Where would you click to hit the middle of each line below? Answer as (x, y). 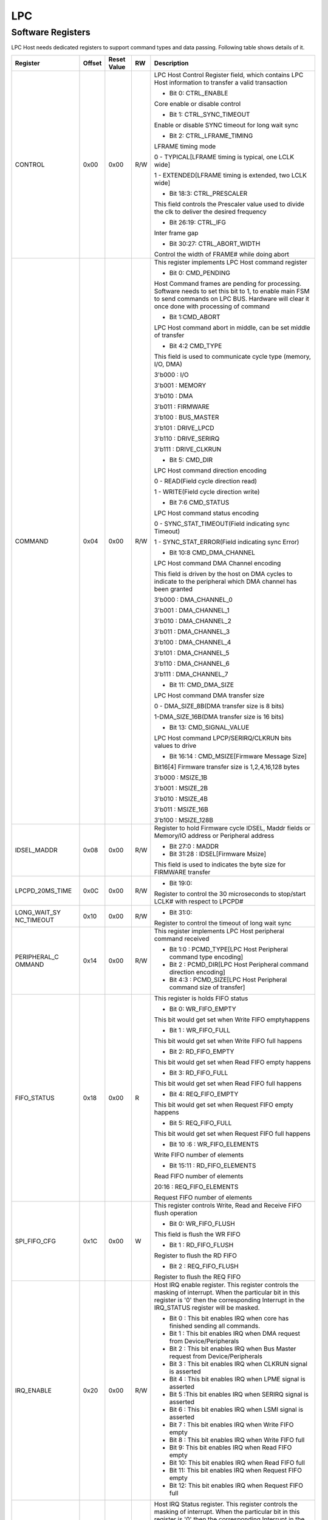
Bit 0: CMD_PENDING (200, 272)
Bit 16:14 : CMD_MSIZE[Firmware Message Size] (238, 756)
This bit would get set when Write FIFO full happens (228, 1041)
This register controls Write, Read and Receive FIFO (228, 1205)
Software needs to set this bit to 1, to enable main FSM (232, 291)
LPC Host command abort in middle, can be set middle (232, 327)
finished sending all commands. (215, 1325)
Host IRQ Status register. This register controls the (226, 1504)
